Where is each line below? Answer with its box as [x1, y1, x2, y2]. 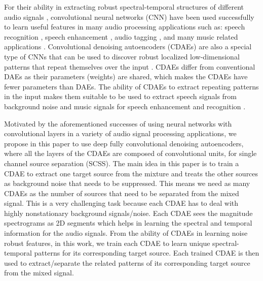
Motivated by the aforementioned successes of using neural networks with [4, 118, 232, 129]
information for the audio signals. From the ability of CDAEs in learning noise [4, 228, 248, 238]
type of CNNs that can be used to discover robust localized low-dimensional [4, 51, 240, 61]
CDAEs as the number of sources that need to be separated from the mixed [4, 188, 239, 198]
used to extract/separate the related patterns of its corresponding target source [4, 257, 250, 268]
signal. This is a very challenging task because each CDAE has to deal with [4, 198, 239, 208]
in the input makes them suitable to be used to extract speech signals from [4, 91, 237, 102]
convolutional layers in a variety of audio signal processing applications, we [4, 128, 237, 139]
